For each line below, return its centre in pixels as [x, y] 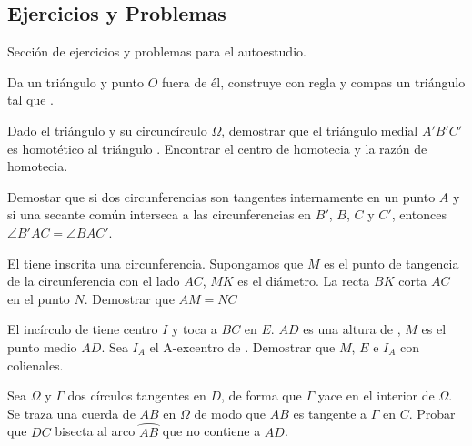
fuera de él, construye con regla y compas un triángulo [314, 81]
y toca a [195, 329]
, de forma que [261, 395]
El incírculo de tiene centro [83, 329]
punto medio [42, 346]
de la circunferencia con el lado [94, 281]
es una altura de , [352, 329]
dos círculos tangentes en [137, 395]
